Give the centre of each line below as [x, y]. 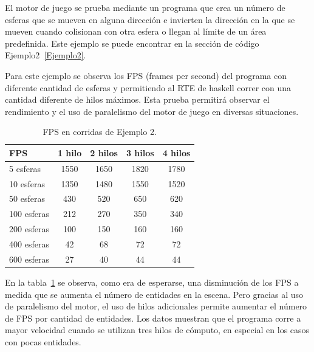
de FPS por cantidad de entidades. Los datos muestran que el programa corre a [153, 318]
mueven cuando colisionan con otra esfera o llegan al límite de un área [136, 31]
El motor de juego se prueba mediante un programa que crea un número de [145, 7]
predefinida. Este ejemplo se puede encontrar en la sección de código [132, 43]
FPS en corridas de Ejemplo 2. [100, 132]
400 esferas [29, 244]
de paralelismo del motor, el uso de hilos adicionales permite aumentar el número [156, 306]
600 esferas [29, 259]
